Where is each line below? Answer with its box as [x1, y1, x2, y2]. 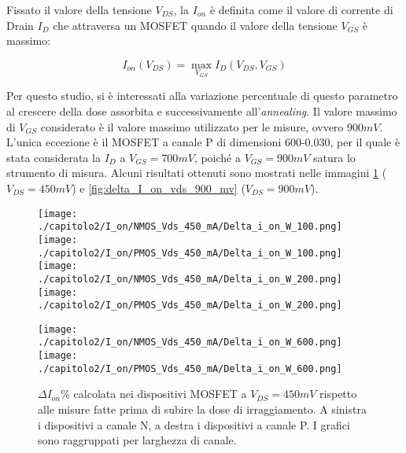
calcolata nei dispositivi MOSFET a [73, 385, 247, 402]
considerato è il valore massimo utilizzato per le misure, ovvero [40, 118, 344, 134]
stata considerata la [6, 149, 101, 165]
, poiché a [194, 149, 241, 165]
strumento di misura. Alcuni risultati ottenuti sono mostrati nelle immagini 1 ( [6, 164, 387, 181]
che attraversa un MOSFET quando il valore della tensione [53, 17, 338, 33]
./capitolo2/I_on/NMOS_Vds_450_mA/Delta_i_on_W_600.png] [38, 337, 342, 348]
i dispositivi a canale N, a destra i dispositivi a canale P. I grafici [38, 416, 350, 433]
